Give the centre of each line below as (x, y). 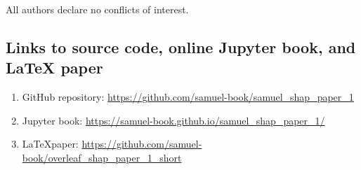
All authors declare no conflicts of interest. (97, 9)
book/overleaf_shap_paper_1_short (102, 157)
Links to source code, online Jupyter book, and (181, 47)
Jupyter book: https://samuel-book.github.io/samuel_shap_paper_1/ (173, 120)
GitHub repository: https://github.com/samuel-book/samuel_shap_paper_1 (188, 97)
